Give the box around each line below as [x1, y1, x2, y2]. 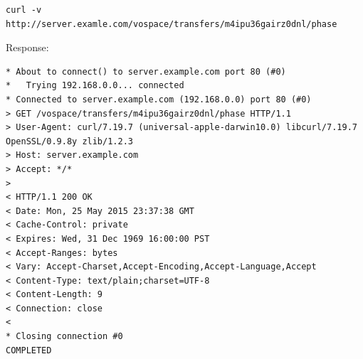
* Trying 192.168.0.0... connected [6, 80, 184, 91]
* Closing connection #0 [6, 331, 123, 342]
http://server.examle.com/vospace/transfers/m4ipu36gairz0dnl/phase [6, 18, 337, 29]
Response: [6, 40, 49, 55]
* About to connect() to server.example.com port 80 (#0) [6, 66, 286, 77]
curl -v [6, 5, 42, 15]
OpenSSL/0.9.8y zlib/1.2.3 [6, 136, 133, 146]
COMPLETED [6, 345, 52, 355]
